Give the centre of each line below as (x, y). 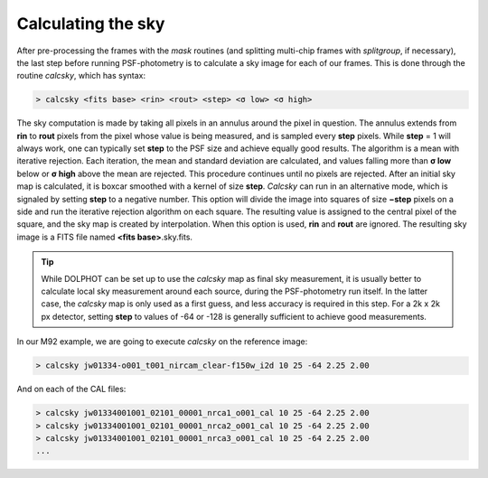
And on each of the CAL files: (71, 389)
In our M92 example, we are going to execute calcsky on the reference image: (162, 342)
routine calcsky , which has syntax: (81, 76)
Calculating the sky (91, 23)
